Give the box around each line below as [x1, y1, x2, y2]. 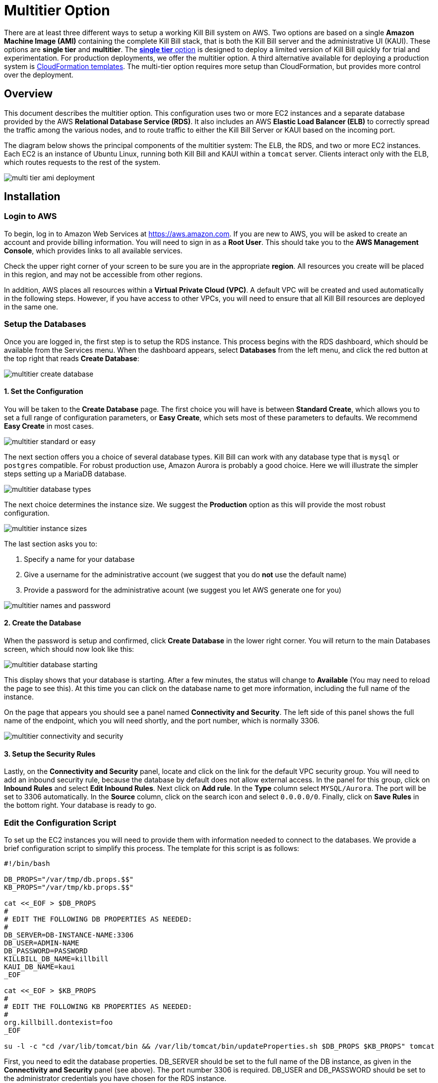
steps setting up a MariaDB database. [4, 469, 126, 478]
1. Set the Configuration [4, 387, 83, 396]
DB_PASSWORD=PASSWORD [4, 946, 88, 955]
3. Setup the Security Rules [4, 749, 96, 758]
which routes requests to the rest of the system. [4, 157, 161, 166]
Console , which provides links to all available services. [4, 246, 183, 255]
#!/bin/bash [4, 859, 50, 867]
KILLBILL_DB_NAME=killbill [4, 954, 109, 963]
